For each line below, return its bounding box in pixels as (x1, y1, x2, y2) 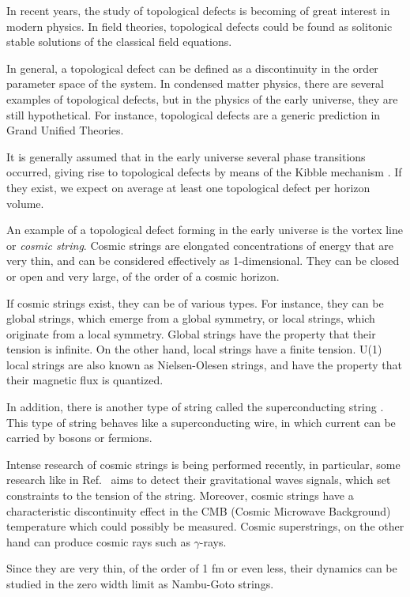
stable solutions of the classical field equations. (6, 33, 232, 50)
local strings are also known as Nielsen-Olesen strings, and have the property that (6, 356, 402, 372)
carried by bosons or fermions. (6, 429, 152, 446)
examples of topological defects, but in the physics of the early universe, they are (6, 90, 398, 107)
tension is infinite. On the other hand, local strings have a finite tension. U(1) (6, 341, 382, 357)
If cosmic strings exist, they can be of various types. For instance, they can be (6, 294, 384, 311)
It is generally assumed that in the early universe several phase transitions (6, 148, 366, 164)
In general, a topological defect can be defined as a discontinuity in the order (6, 59, 378, 76)
